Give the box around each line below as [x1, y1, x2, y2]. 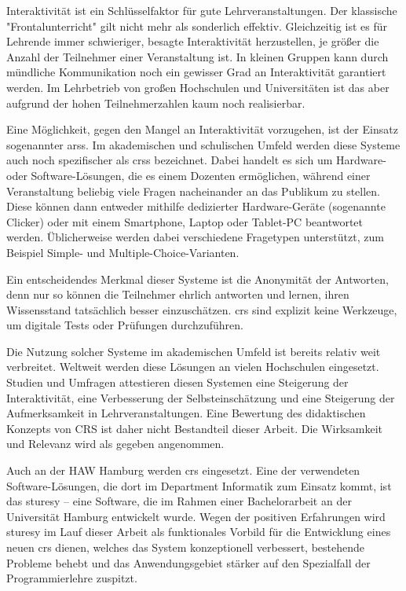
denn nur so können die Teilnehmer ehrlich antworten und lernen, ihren [6, 286, 349, 303]
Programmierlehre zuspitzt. [6, 570, 137, 586]
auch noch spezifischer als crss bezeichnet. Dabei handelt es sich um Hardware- [6, 152, 386, 168]
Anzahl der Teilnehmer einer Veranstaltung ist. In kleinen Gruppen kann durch [6, 48, 389, 64]
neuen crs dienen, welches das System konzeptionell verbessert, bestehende [6, 539, 365, 555]
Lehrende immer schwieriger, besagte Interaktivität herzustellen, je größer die [6, 33, 379, 50]
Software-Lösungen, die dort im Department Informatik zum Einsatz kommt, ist [6, 477, 392, 494]
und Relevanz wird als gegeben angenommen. [6, 435, 225, 452]
